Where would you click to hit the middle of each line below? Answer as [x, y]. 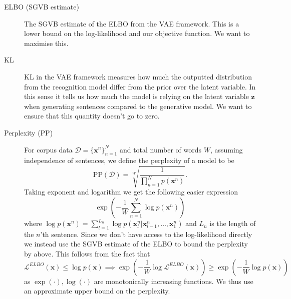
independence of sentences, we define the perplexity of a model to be [129, 160]
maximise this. [46, 43]
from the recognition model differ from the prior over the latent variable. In [140, 86]
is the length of [233, 223]
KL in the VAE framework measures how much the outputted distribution [138, 76]
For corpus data [48, 149]
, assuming [226, 149]
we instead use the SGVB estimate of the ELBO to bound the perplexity [136, 244]
